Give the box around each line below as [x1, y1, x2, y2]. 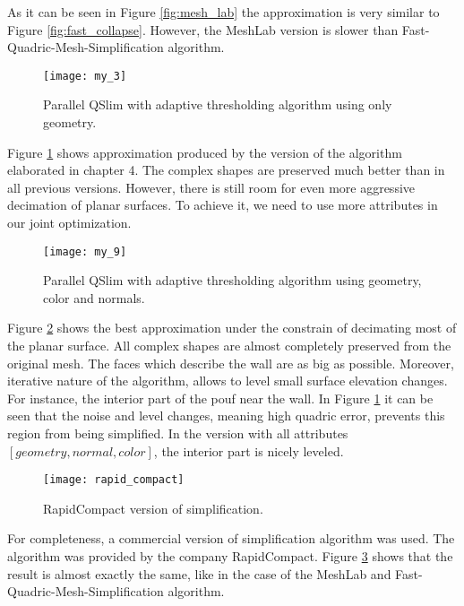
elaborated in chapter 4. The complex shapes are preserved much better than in [7, 160, 445, 179]
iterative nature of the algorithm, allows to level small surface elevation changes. [7, 371, 448, 390]
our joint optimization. [7, 213, 132, 231]
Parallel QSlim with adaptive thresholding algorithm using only [43, 95, 392, 114]
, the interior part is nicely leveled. [153, 441, 344, 460]
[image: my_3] [43, 69, 127, 82]
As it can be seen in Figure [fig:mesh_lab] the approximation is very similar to [7, 3, 440, 21]
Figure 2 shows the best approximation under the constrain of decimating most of [7, 318, 457, 337]
